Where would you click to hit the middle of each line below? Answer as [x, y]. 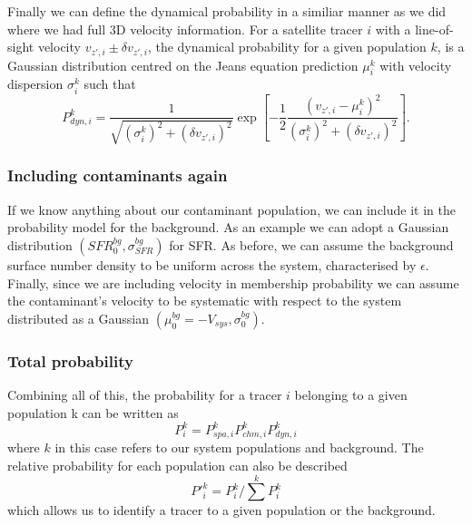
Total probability [70, 360]
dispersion [35, 84]
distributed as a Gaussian [79, 318]
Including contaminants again [118, 175]
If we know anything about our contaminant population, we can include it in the [231, 209]
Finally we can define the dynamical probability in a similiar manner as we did [227, 11]
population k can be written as [93, 412]
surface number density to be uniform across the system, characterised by [212, 264]
